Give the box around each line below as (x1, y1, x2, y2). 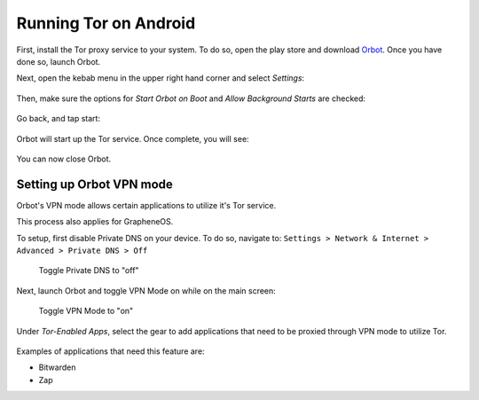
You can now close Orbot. (16, 153, 112, 164)
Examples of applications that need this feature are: (16, 346, 205, 357)
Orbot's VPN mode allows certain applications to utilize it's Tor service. (16, 200, 277, 210)
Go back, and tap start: (16, 114, 101, 124)
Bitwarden (38, 362, 76, 373)
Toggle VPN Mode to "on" (38, 306, 134, 317)
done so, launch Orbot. (16, 56, 101, 67)
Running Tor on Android (16, 13, 196, 33)
